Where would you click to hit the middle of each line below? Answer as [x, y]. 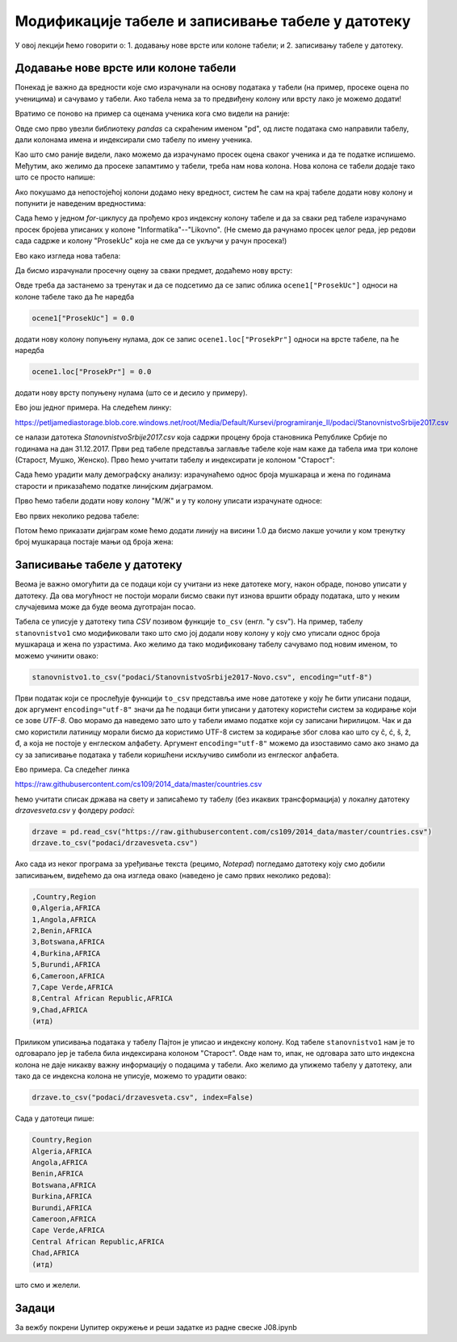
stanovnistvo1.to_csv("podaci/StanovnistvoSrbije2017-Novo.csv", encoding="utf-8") [202, 677]
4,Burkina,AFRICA [66, 953]
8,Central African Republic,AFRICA [102, 999]
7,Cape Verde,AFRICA [72, 987]
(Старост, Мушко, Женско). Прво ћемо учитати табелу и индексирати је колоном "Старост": [175, 460]
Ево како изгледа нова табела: [68, 255]
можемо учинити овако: [57, 655]
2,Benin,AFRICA [62, 930]
